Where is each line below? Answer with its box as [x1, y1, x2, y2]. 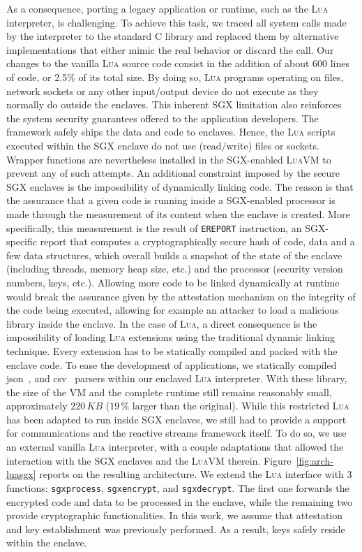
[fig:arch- [296, 453, 333, 467]
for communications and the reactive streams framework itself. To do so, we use [6, 426, 347, 440]
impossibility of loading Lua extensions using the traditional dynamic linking [6, 330, 335, 344]
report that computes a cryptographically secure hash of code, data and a [40, 234, 355, 249]
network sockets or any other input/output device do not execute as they [6, 83, 319, 98]
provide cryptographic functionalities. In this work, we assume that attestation [6, 508, 343, 523]
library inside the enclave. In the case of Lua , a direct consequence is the [6, 316, 317, 331]
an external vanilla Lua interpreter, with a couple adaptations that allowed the [6, 440, 344, 454]
